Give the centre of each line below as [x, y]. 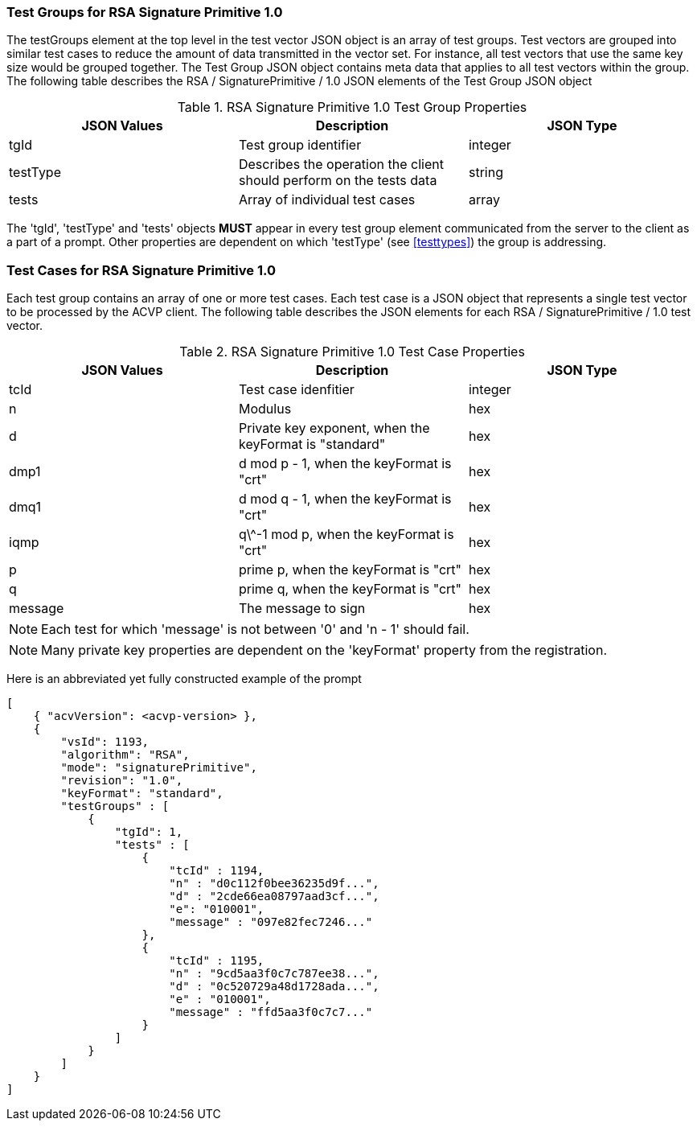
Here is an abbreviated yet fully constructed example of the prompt [184, 679]
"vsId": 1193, [105, 742]
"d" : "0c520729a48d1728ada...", [274, 987]
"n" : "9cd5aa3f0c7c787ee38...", [274, 974]
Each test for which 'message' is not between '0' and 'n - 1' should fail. [255, 629]
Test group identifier [300, 145]
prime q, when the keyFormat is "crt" [350, 589]
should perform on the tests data [338, 181]
